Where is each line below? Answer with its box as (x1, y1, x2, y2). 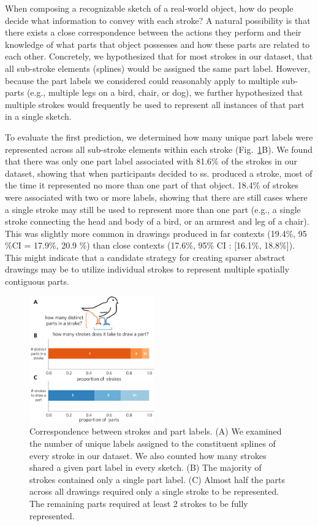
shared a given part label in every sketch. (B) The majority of (29, 461, 262, 474)
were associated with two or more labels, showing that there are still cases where (5, 190, 308, 203)
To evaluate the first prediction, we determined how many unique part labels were (5, 130, 313, 143)
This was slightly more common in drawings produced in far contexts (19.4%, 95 (5, 226, 307, 239)
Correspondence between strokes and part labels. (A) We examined (29, 425, 282, 438)
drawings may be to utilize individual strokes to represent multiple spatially (5, 263, 290, 276)
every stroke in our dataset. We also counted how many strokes (29, 449, 267, 462)
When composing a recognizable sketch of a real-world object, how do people (5, 2, 293, 14)
